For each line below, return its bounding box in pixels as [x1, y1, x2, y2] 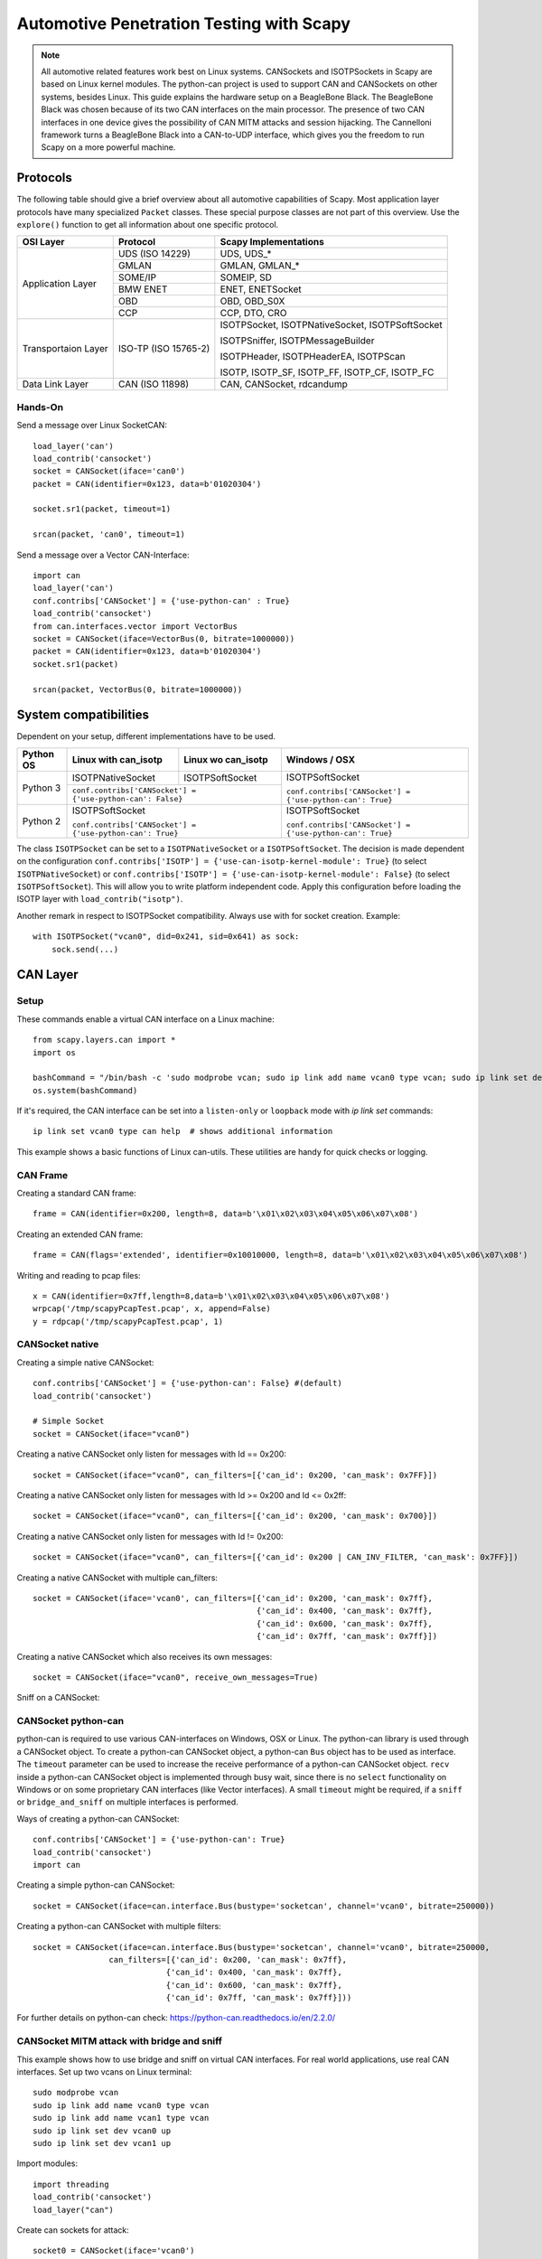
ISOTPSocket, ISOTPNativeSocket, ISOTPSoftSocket [220, 319, 443, 332]
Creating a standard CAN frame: [16, 1187, 137, 1198]
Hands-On [16, 400, 63, 413]
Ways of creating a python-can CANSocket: [16, 1813, 180, 1824]
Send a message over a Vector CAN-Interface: [16, 549, 190, 560]
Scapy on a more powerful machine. [41, 142, 176, 153]
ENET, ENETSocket [220, 283, 302, 295]
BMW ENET [117, 283, 168, 295]
